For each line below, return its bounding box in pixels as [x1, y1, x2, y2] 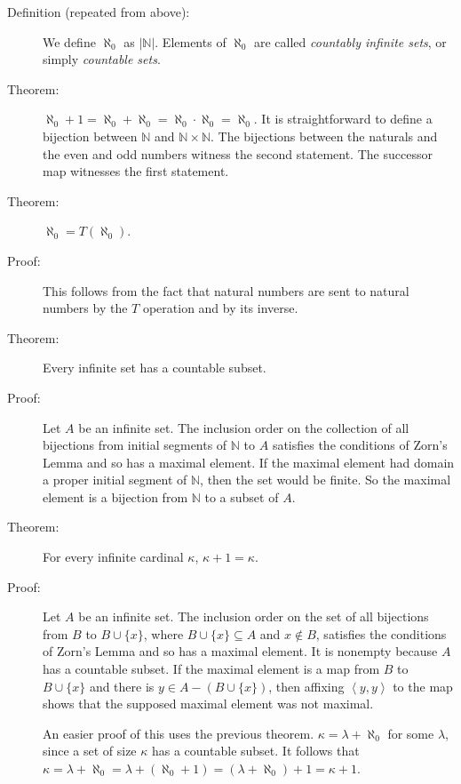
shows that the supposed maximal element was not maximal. [43, 694, 374, 713]
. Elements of [155, 32, 227, 51]
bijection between [43, 126, 138, 145]
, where [143, 624, 184, 643]
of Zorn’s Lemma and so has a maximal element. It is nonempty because [43, 642, 438, 660]
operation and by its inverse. [142, 299, 298, 317]
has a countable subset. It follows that [151, 741, 360, 760]
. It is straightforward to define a [253, 109, 433, 128]
